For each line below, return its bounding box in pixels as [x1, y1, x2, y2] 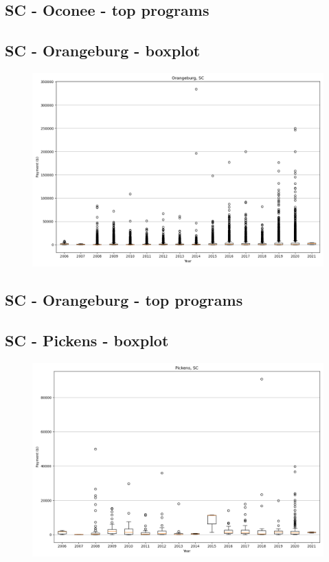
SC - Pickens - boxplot [5, 330, 169, 351]
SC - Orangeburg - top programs [5, 289, 243, 311]
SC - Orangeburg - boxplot [5, 40, 201, 61]
